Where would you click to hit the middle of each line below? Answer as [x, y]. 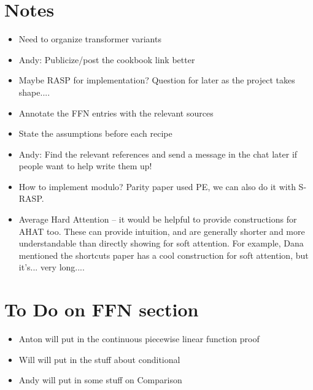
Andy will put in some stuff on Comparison [100, 380]
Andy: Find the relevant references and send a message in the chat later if [158, 154]
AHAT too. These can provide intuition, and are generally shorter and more [162, 231]
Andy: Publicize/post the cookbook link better [107, 59]
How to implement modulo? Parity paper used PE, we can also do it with [157, 186]
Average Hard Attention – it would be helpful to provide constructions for [158, 219]
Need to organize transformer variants [90, 39]
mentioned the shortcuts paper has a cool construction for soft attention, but [164, 255]
